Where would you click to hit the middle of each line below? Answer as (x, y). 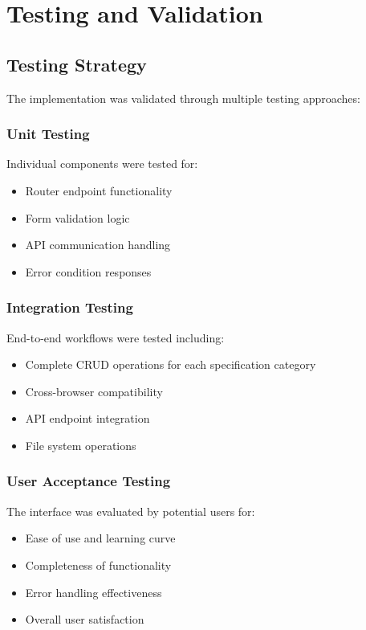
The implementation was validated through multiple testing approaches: (183, 98)
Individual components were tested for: (102, 164)
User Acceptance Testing (89, 481)
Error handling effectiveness (94, 592)
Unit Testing (48, 134)
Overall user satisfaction (85, 619)
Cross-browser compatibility (94, 391)
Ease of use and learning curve (100, 538)
